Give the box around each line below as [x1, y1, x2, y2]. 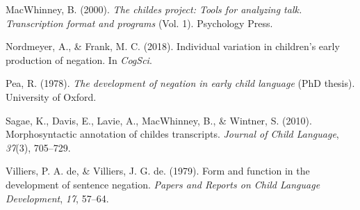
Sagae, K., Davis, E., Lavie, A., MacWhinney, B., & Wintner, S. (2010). [6, 113, 312, 127]
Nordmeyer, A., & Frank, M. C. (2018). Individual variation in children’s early [6, 39, 340, 54]
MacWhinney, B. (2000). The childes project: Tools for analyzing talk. [6, 2, 302, 16]
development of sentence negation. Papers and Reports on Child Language [6, 177, 320, 191]
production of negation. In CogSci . [6, 52, 152, 67]
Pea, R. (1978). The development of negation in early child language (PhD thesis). [6, 76, 355, 90]
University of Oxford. [6, 89, 97, 104]
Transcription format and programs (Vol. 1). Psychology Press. [6, 15, 273, 30]
